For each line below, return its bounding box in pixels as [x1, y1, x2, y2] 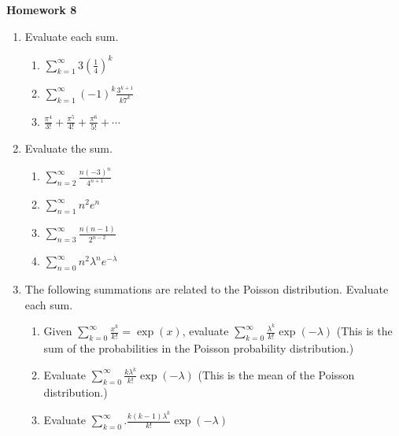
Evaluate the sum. [24, 139, 113, 156]
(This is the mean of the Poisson [198, 366, 355, 382]
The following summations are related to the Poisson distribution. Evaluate [24, 281, 389, 297]
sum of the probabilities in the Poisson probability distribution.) [43, 340, 354, 357]
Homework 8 [6, 2, 77, 17]
